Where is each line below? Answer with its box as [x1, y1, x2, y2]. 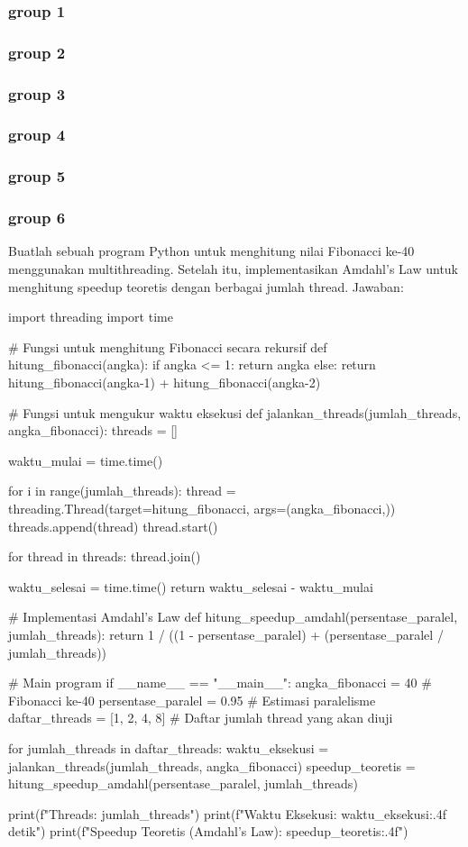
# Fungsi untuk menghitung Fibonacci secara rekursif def [8, 337, 327, 356]
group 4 [8, 123, 66, 146]
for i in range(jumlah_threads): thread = [8, 481, 236, 500]
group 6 [8, 206, 66, 229]
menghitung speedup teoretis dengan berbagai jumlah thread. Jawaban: [8, 277, 404, 296]
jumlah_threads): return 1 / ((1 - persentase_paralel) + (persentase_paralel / [8, 624, 444, 643]
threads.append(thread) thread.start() [8, 516, 218, 535]
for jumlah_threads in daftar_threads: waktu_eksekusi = [8, 738, 329, 757]
